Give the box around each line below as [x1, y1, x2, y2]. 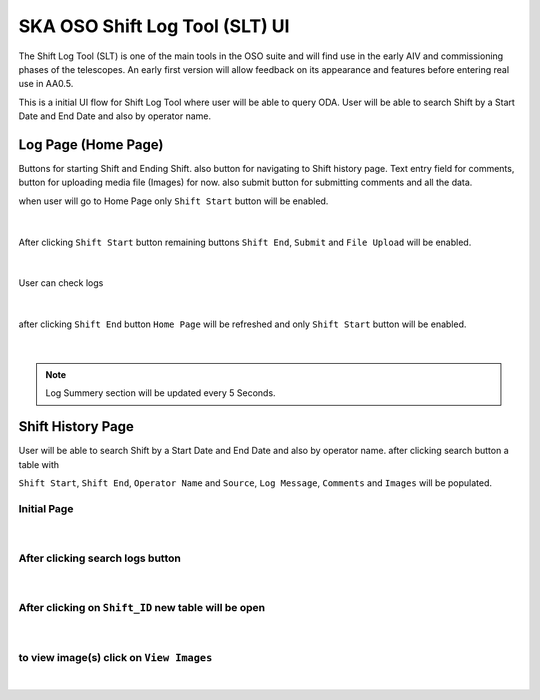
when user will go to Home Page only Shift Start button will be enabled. [18, 195, 329, 207]
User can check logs [18, 277, 104, 289]
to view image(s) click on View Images [18, 650, 213, 664]
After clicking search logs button [18, 551, 182, 565]
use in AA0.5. [18, 78, 74, 90]
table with [18, 458, 60, 470]
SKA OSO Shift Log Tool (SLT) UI [18, 15, 290, 37]
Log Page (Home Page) [18, 136, 164, 153]
